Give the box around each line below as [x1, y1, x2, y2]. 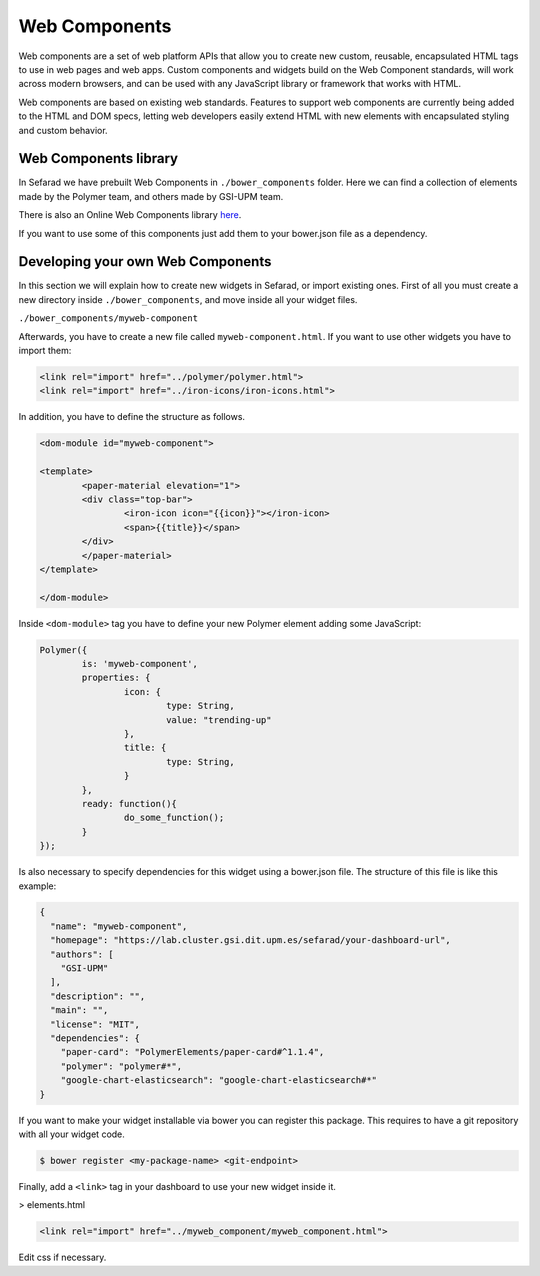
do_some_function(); [123, 812, 225, 824]
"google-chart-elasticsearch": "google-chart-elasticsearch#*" [60, 1075, 378, 1086]
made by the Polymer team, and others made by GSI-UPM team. [18, 190, 284, 202]
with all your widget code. [18, 1128, 125, 1140]
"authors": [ [50, 948, 114, 960]
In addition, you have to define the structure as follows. [18, 411, 245, 423]
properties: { [81, 672, 151, 684]
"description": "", [50, 990, 146, 1002]
